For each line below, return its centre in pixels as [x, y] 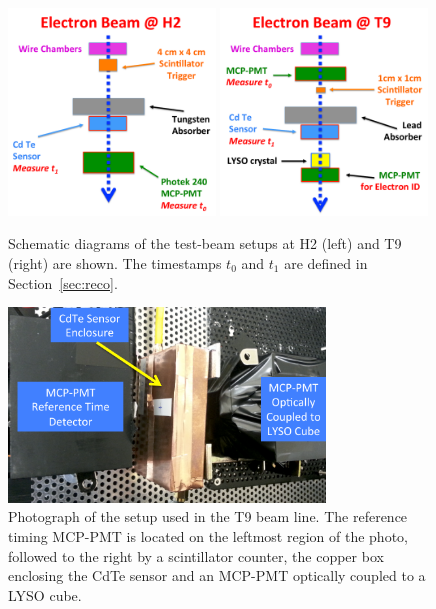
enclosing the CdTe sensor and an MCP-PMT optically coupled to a [217, 575]
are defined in [326, 262]
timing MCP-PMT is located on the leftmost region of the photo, [208, 536]
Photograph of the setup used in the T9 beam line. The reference [208, 516]
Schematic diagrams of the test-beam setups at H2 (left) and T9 [205, 243]
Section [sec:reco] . [63, 282]
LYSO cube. [45, 594]
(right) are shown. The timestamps [115, 262]
